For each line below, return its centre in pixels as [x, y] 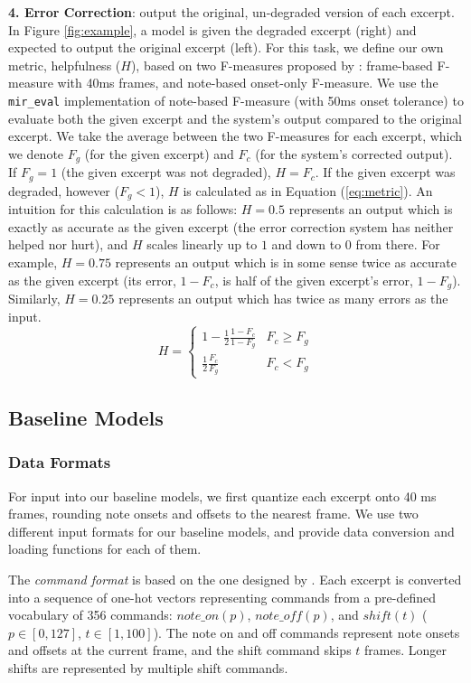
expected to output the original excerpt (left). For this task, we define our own [226, 47]
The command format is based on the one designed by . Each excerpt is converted [235, 580]
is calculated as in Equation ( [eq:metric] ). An [308, 190]
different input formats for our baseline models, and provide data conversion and [231, 531]
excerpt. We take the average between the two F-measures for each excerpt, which [235, 136]
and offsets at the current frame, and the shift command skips [180, 650]
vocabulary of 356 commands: [90, 615]
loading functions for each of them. [105, 549]
